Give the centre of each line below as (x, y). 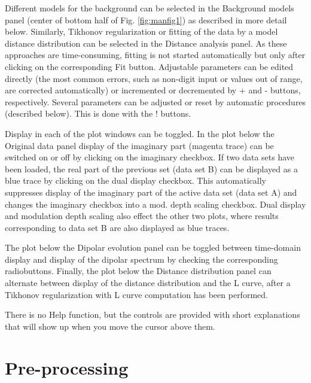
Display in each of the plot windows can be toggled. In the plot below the (140, 133)
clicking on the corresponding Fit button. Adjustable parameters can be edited (149, 66)
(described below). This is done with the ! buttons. (98, 113)
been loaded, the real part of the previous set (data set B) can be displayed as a (151, 168)
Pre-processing (67, 367)
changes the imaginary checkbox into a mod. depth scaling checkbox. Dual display (155, 204)
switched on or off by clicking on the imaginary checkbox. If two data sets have (150, 157)
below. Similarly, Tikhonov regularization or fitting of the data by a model (141, 31)
